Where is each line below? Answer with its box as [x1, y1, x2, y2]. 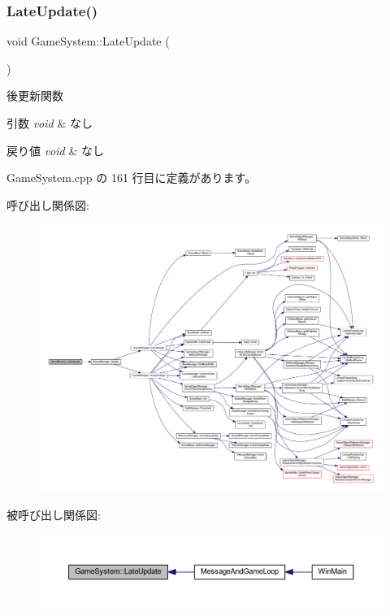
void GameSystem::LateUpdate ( [6, 33, 170, 50]
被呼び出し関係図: [6, 506, 101, 523]
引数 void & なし [6, 115, 93, 131]
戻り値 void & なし [6, 141, 104, 158]
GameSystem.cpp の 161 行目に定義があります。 [6, 169, 257, 186]
